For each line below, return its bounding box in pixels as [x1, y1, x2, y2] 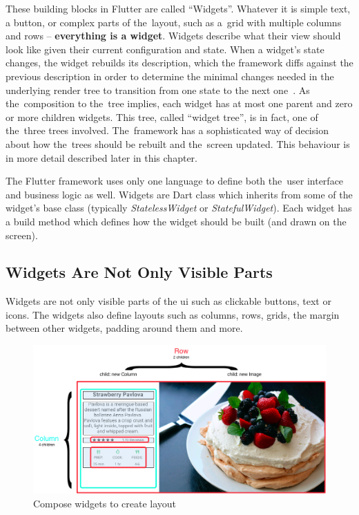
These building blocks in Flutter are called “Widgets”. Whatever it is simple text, [6, 1, 351, 15]
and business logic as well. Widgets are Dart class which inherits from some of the [6, 187, 353, 201]
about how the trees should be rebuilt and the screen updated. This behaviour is [6, 136, 350, 151]
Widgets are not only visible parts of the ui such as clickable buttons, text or [6, 294, 331, 308]
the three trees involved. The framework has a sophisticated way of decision [6, 123, 329, 138]
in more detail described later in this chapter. [6, 150, 197, 165]
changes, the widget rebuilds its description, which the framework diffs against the [6, 55, 353, 70]
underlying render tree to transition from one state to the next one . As [6, 82, 310, 97]
